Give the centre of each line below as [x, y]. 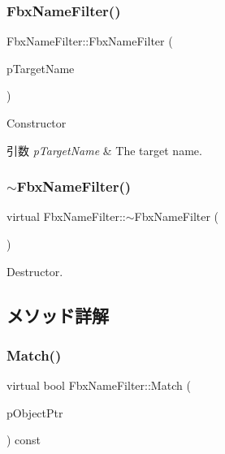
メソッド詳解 [58, 315]
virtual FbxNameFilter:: [66, 216]
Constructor [37, 123]
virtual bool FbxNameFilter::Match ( [99, 385]
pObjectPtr [35, 412]
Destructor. [35, 271]
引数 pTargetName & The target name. [104, 150]
